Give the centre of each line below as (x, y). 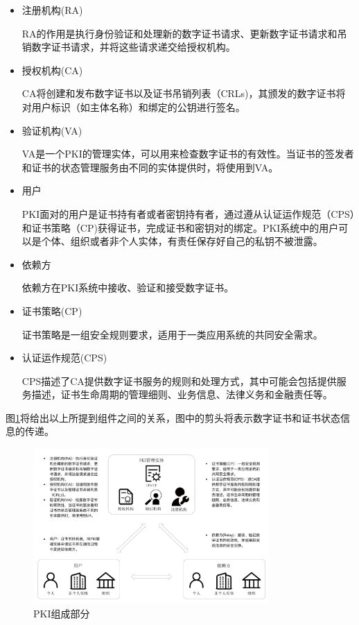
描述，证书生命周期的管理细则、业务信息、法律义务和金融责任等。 (182, 394)
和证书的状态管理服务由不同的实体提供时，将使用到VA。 (150, 167)
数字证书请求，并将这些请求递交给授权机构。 (133, 47)
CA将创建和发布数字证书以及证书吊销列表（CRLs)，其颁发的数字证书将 (184, 93)
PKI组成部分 (62, 613)
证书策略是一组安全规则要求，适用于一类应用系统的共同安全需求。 (172, 334)
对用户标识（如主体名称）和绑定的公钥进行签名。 (133, 106)
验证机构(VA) (52, 130)
